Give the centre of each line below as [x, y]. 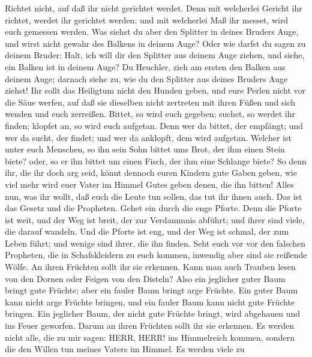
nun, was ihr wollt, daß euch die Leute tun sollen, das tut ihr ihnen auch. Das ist [154, 196]
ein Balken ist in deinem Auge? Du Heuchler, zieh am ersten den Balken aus [145, 66]
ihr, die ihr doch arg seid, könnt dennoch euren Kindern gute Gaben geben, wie [151, 172]
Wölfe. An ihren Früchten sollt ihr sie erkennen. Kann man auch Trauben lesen [150, 267]
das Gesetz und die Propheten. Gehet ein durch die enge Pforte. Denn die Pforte [153, 208]
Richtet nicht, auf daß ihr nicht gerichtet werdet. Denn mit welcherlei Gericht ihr [154, 8]
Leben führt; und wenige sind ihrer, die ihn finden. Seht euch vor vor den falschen [155, 243]
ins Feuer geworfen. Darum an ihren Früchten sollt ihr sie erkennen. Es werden [150, 325]
